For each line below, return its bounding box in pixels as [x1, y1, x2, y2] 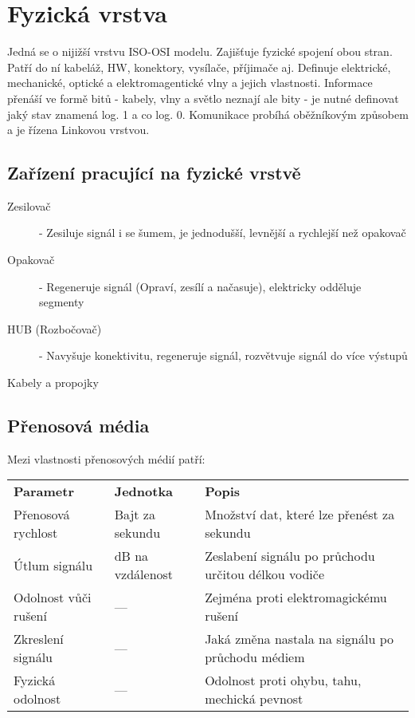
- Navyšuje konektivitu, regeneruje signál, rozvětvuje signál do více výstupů [39, 347, 408, 364]
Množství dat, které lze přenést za [205, 505, 395, 524]
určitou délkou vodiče [205, 565, 324, 584]
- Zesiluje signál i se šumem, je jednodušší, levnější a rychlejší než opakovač [39, 224, 406, 241]
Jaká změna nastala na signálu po [205, 629, 393, 649]
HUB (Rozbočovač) [7, 320, 102, 337]
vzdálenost [114, 565, 174, 584]
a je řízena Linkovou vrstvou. [7, 121, 150, 138]
